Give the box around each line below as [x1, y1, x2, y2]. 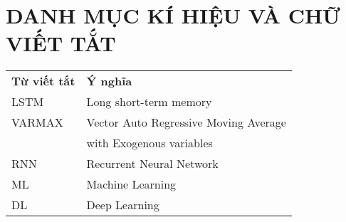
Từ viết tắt [11, 73, 75, 90]
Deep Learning [86, 196, 159, 213]
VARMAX [11, 114, 63, 131]
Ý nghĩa [86, 73, 132, 90]
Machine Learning [86, 176, 177, 193]
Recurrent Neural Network [86, 155, 219, 172]
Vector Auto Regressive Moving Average [86, 114, 286, 131]
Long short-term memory [86, 93, 212, 110]
